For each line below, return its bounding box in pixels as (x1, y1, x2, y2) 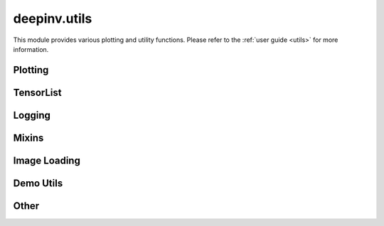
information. (13, 45, 49, 53)
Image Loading (13, 154, 81, 166)
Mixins (13, 131, 44, 144)
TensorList (13, 86, 62, 99)
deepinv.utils (13, 11, 92, 26)
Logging (13, 109, 51, 121)
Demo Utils (13, 177, 63, 189)
